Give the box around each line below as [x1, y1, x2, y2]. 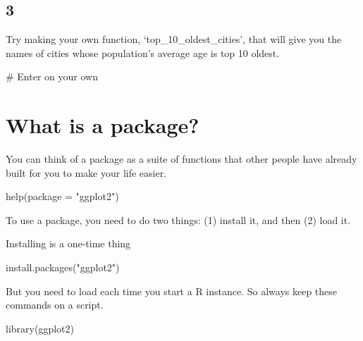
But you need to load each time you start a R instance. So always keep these [6, 283, 338, 298]
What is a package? [6, 111, 199, 139]
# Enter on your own [6, 69, 98, 84]
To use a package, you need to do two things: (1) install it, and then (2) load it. [6, 212, 351, 227]
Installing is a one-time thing [6, 236, 131, 251]
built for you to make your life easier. [6, 165, 167, 180]
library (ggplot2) [6, 321, 74, 335]
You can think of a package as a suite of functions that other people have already [6, 151, 357, 166]
